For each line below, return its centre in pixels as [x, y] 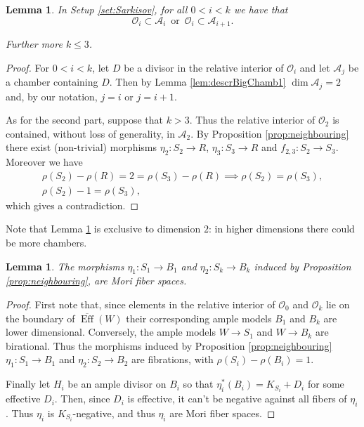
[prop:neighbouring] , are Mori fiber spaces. [96, 281]
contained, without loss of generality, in [90, 133]
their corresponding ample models [199, 318]
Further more [34, 44]
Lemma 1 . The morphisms [65, 266]
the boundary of [40, 318]
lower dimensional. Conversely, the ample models [111, 332]
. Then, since [82, 399]
